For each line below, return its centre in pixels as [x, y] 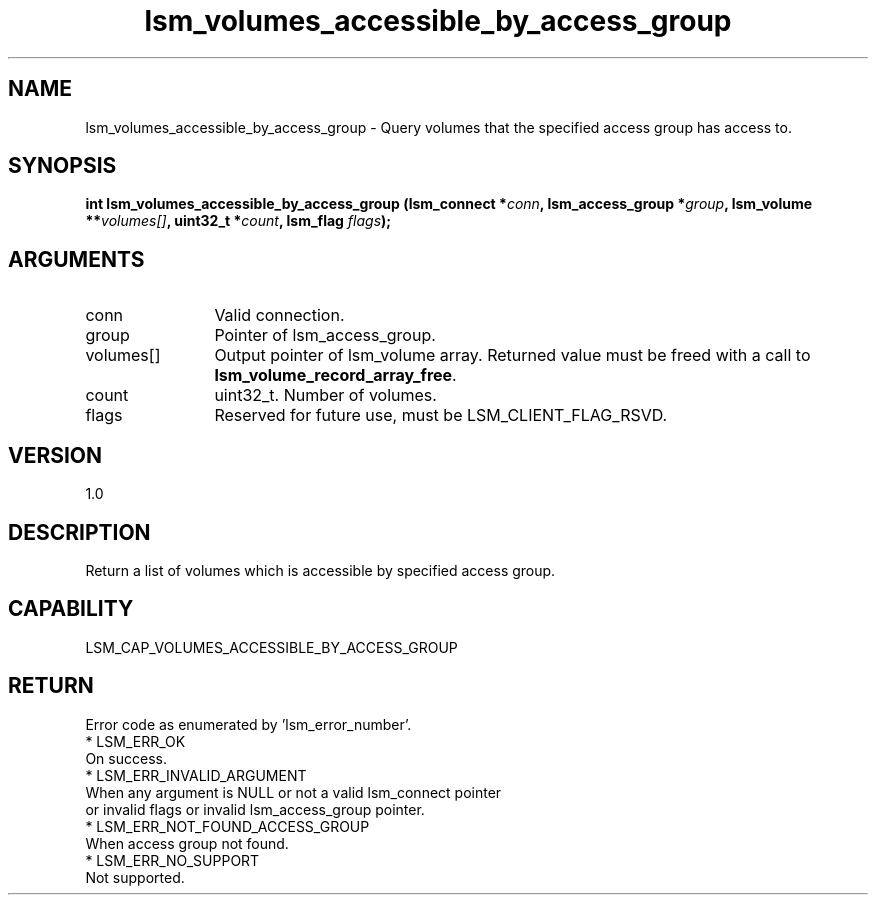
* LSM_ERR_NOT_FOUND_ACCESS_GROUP [227, 826]
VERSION [55, 455]
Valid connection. [279, 315]
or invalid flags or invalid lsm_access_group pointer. [255, 809]
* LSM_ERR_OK [135, 741]
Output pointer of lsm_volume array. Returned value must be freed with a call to [512, 355]
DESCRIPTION [79, 532]
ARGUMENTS [76, 259]
